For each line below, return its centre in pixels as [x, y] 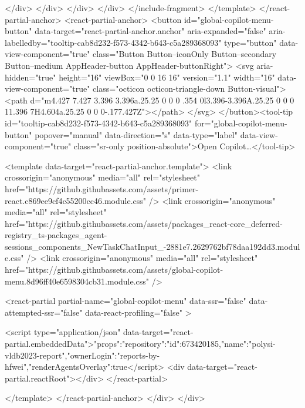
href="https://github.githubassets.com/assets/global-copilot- [114, 270]
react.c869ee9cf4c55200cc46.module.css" [76, 200]
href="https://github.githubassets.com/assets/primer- [102, 188]
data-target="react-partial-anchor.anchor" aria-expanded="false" [150, 31]
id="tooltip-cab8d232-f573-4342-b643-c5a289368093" [99, 123]
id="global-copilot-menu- [229, 19]
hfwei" [16, 367]
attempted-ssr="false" [44, 312]
